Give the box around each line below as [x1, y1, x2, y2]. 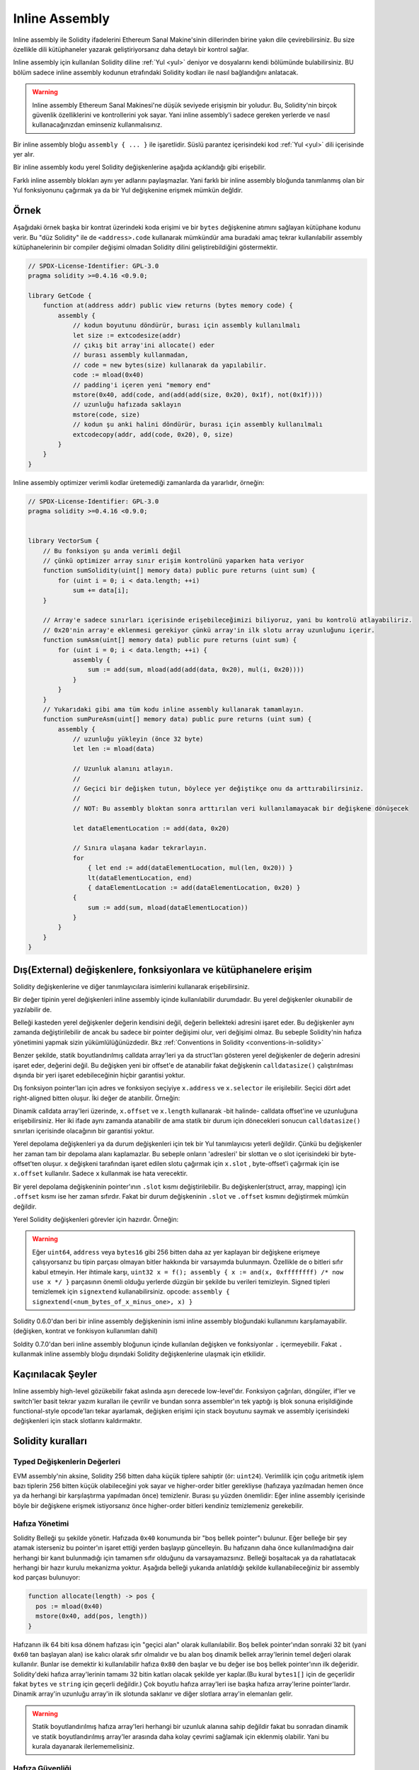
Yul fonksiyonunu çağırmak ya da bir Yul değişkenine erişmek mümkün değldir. [13, 186, 243, 195]
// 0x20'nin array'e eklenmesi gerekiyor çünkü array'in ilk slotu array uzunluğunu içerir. [42, 626, 375, 634]
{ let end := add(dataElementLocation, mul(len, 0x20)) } [87, 864, 294, 872]
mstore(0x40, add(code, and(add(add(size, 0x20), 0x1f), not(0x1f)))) [72, 390, 323, 399]
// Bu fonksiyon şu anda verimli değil [42, 547, 182, 555]
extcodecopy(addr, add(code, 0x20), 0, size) [72, 430, 234, 438]
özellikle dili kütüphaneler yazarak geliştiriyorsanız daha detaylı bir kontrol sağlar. [13, 45, 249, 53]
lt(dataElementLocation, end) [87, 874, 193, 881]
